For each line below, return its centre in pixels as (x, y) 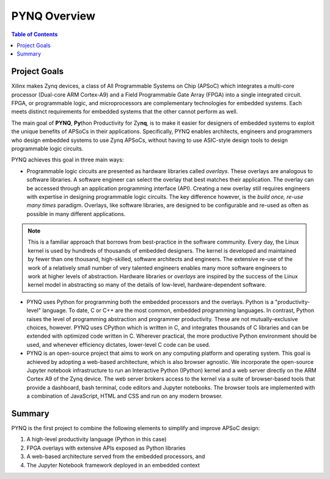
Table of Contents (35, 34)
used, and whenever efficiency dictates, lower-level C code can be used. (119, 344)
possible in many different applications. (76, 214)
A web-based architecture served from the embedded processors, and (116, 456)
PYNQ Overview (53, 16)
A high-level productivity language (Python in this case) (97, 439)
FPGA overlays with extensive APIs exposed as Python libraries (106, 448)
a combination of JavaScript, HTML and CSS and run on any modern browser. (125, 396)
